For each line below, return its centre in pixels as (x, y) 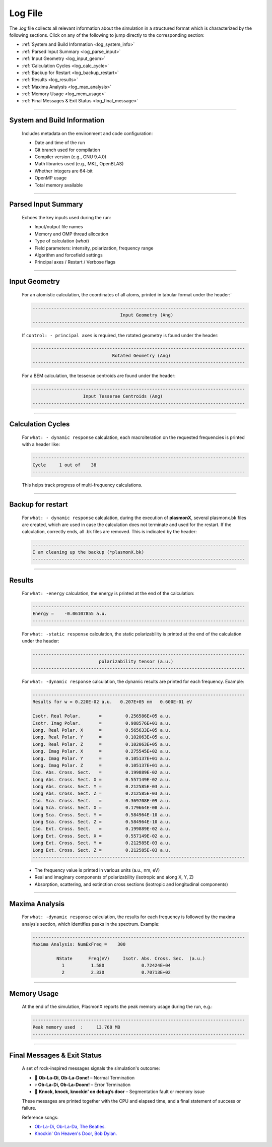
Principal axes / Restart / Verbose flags (75, 262)
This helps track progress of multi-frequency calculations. (82, 485)
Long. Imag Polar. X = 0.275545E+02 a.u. (101, 751)
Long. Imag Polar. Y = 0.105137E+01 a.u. (101, 758)
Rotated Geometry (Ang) (141, 356)
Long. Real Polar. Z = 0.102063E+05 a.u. (101, 744)
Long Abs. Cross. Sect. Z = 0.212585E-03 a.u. (101, 793)
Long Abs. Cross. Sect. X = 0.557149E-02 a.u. (101, 779)
